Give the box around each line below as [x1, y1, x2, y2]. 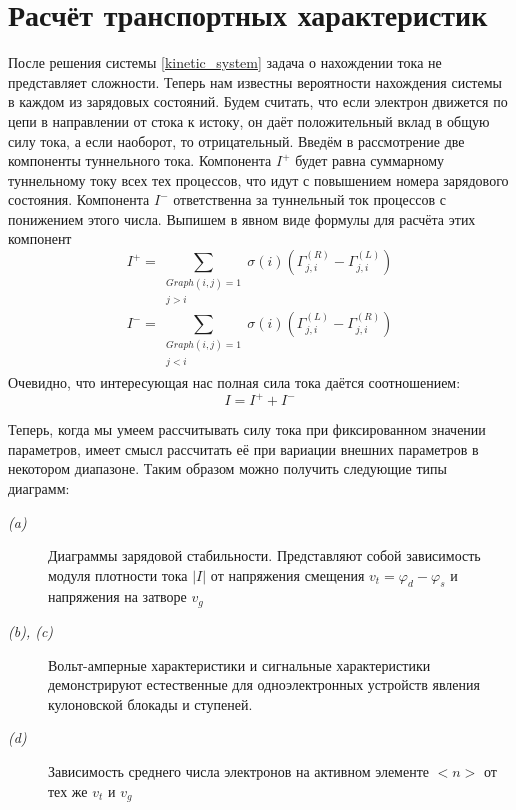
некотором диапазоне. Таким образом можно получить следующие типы [8, 458, 447, 479]
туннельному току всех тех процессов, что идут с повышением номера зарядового [8, 169, 509, 190]
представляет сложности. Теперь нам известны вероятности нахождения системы [8, 71, 502, 92]
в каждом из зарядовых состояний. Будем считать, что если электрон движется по [8, 91, 508, 112]
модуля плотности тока [48, 564, 188, 585]
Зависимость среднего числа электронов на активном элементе [48, 760, 430, 781]
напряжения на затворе [48, 586, 187, 607]
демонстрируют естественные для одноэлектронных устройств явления [48, 674, 480, 695]
